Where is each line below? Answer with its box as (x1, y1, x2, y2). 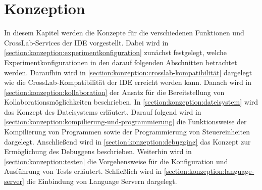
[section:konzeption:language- (164, 166, 254, 176)
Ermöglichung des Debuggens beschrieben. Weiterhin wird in (4, 146, 192, 157)
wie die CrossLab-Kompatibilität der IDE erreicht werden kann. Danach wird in (4, 77, 252, 87)
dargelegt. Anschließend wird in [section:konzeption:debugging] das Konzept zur (4, 136, 251, 147)
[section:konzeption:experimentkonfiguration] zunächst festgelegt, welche (4, 47, 227, 58)
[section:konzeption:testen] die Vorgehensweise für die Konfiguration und (4, 156, 228, 166)
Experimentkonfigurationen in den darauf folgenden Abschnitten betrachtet (4, 57, 237, 67)
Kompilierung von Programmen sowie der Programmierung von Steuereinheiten (4, 126, 250, 137)
